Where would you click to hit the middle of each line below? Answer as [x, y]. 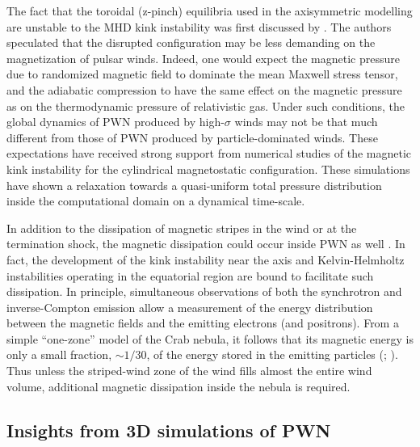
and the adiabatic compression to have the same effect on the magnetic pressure [204, 89]
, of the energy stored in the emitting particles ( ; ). [272, 354]
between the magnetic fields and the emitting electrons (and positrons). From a [203, 323]
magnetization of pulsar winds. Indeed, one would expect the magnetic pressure [203, 58]
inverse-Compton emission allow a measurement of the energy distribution [190, 307]
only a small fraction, [59, 354]
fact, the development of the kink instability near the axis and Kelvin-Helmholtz [206, 259]
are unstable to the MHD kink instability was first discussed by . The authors [199, 26]
